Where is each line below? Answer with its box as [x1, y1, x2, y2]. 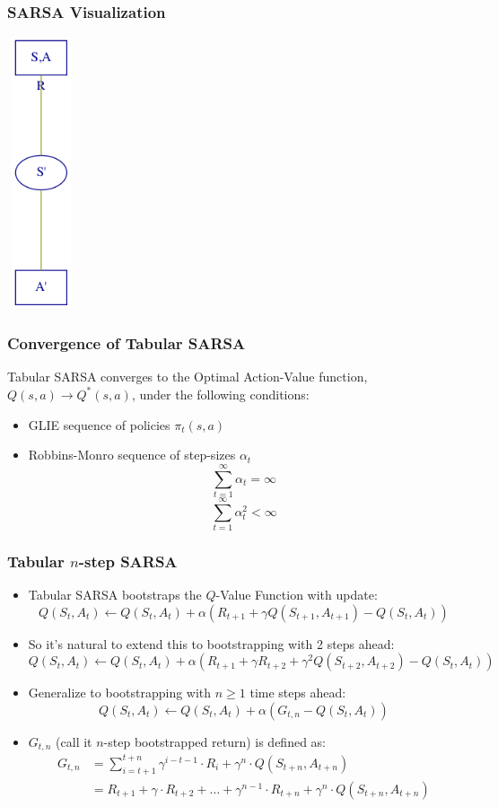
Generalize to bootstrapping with [28, 683, 212, 702]
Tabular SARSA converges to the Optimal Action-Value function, [7, 367, 368, 386]
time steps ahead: [249, 683, 346, 702]
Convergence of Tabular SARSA [7, 332, 246, 355]
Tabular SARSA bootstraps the [28, 585, 202, 604]
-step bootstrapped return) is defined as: [103, 732, 327, 751]
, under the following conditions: [131, 384, 310, 403]
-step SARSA [78, 549, 178, 572]
